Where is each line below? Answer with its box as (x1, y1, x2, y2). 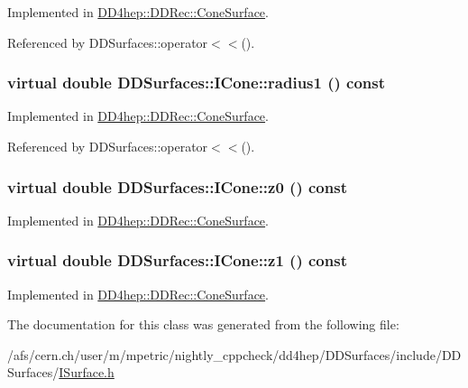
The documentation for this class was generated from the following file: (7, 315, 399, 334)
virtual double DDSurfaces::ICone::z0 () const (7, 175, 347, 198)
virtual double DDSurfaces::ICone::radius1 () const (7, 71, 386, 94)
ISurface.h (59, 363, 115, 382)
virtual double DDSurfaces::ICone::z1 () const (7, 249, 347, 272)
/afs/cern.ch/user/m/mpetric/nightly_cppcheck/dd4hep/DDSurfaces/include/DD (7, 345, 462, 364)
